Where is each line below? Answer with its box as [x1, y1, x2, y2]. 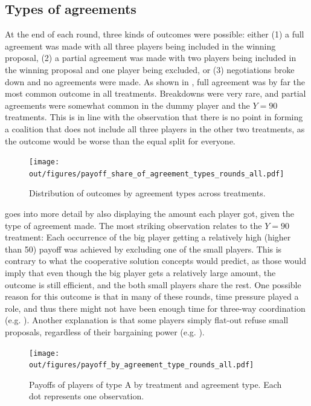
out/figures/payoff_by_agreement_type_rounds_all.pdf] [29, 361, 254, 370]
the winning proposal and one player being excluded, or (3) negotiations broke [5, 63, 295, 76]
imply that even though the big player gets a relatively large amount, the [5, 266, 276, 279]
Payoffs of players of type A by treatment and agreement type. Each [29, 378, 282, 390]
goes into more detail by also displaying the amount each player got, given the [5, 207, 295, 220]
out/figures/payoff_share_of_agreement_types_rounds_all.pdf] [29, 169, 284, 178]
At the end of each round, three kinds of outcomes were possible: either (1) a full [5, 28, 304, 40]
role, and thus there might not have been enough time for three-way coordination [5, 301, 306, 314]
